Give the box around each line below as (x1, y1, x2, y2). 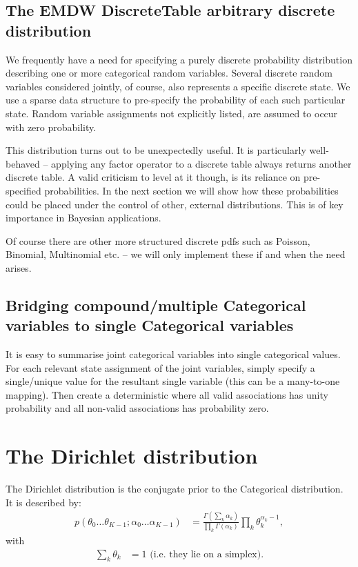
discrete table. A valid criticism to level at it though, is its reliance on (6, 170, 301, 184)
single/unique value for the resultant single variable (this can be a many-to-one (6, 374, 340, 388)
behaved (6, 156, 40, 170)
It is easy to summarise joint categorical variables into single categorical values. (6, 347, 341, 361)
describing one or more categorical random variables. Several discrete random (6, 66, 332, 80)
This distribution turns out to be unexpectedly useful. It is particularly (6, 143, 306, 157)
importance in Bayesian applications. (6, 210, 161, 225)
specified (6, 183, 41, 197)
